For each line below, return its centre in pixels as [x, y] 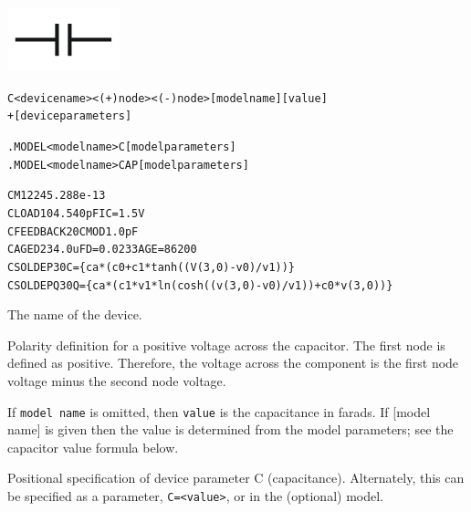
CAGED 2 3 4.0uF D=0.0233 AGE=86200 [102, 250]
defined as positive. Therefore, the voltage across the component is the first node [233, 363]
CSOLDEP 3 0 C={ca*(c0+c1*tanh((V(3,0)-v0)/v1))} [152, 267]
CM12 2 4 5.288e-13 [57, 196]
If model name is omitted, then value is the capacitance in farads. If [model [219, 411]
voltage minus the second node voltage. [117, 380]
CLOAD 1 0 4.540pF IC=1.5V [76, 213]
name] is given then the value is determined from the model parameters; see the [230, 429]
